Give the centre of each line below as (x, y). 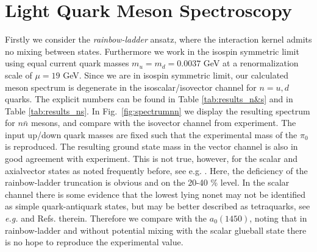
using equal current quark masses (67, 63)
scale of (19, 75)
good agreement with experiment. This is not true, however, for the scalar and (151, 159)
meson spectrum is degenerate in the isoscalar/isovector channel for (131, 87)
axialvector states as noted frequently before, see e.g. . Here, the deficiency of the (156, 170)
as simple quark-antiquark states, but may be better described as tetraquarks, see (158, 206)
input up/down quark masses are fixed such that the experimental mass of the (151, 134)
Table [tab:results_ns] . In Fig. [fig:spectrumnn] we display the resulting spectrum (158, 110)
